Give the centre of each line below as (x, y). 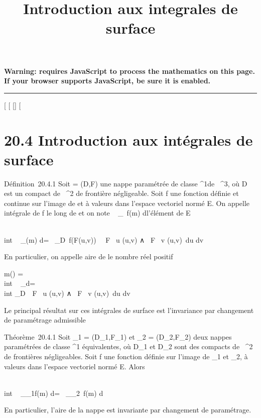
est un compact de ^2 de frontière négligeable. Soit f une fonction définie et (121, 193)
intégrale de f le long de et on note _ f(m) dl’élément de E (97, 213)
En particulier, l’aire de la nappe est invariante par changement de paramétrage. (128, 410)
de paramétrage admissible (45, 320)
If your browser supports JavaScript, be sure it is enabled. (107, 81)
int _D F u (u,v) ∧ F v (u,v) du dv (67, 293)
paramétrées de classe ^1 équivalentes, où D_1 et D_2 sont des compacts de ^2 (128, 346)
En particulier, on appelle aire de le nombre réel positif (89, 256)
